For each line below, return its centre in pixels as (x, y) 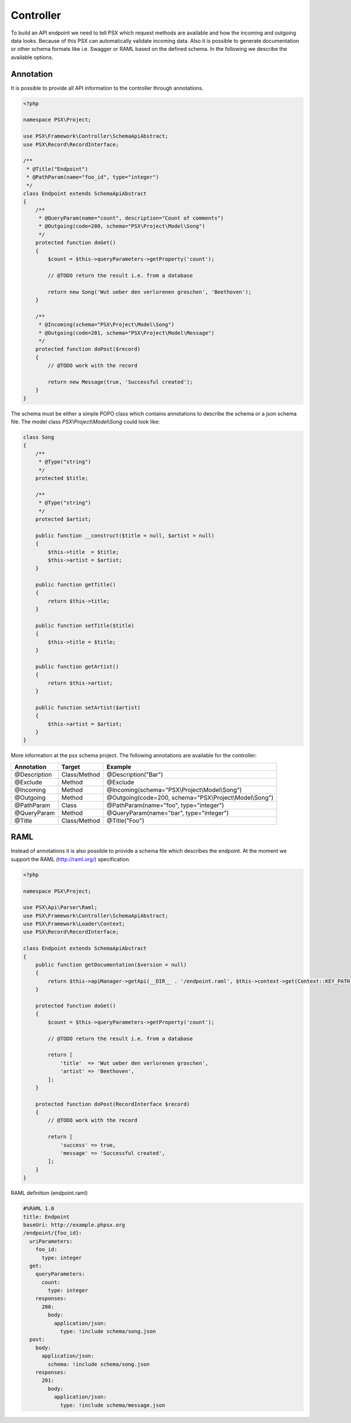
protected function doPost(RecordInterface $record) (113, 1104)
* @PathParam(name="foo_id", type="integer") (93, 177)
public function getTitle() (76, 585)
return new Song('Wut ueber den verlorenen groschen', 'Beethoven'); (149, 292)
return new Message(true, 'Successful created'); (120, 382)
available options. (32, 57)
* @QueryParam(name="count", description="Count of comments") (131, 218)
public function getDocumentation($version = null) (111, 965)
